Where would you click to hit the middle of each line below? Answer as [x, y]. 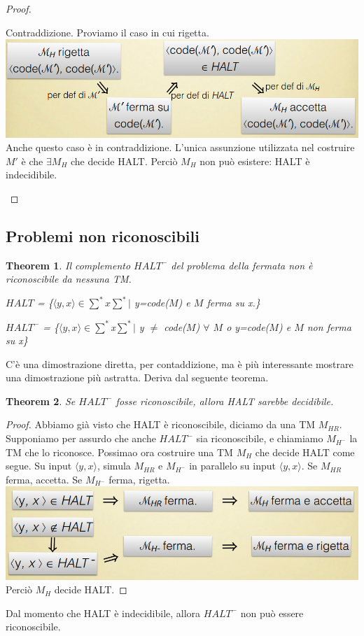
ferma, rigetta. [139, 479]
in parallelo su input [233, 466]
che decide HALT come [305, 452]
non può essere [272, 613]
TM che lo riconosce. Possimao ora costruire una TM [119, 452]
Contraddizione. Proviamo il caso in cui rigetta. [107, 32]
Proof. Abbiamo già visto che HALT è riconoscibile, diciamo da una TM [161, 424]
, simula [114, 466]
